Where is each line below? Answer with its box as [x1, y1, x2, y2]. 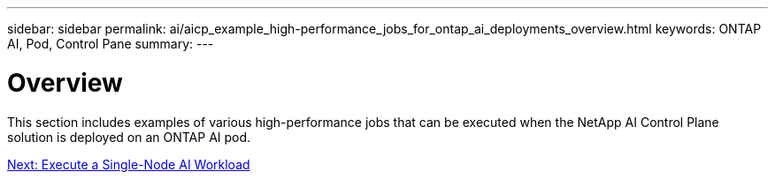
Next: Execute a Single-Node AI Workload [7, 156, 250, 172]
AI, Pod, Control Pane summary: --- [7, 36, 214, 51]
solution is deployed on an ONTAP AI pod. [7, 129, 251, 145]
